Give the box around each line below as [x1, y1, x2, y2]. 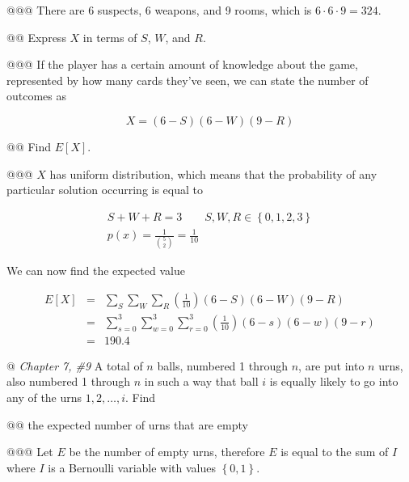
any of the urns [6, 389, 82, 406]
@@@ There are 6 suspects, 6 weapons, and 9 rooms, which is [6, 2, 312, 18]
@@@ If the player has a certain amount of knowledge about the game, [6, 56, 358, 73]
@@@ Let [6, 443, 53, 460]
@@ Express [6, 28, 66, 45]
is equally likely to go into [269, 373, 398, 390]
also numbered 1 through [6, 373, 131, 390]
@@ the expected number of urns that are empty [6, 416, 248, 433]
